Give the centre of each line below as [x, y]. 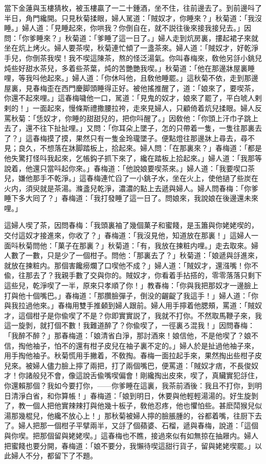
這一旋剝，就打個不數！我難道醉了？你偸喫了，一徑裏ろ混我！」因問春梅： [129, 325]
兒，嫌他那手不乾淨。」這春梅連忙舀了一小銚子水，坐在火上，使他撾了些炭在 [131, 178]
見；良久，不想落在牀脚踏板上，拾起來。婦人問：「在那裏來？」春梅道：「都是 [133, 148]
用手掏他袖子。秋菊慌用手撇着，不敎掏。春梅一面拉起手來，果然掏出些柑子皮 [133, 355]
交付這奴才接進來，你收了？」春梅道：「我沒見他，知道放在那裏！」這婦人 [128, 235]
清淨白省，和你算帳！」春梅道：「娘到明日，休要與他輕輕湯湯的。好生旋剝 [135, 395]
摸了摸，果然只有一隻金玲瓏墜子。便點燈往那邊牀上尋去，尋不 [151, 138]
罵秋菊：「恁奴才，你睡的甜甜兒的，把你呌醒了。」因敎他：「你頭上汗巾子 [124, 118]
